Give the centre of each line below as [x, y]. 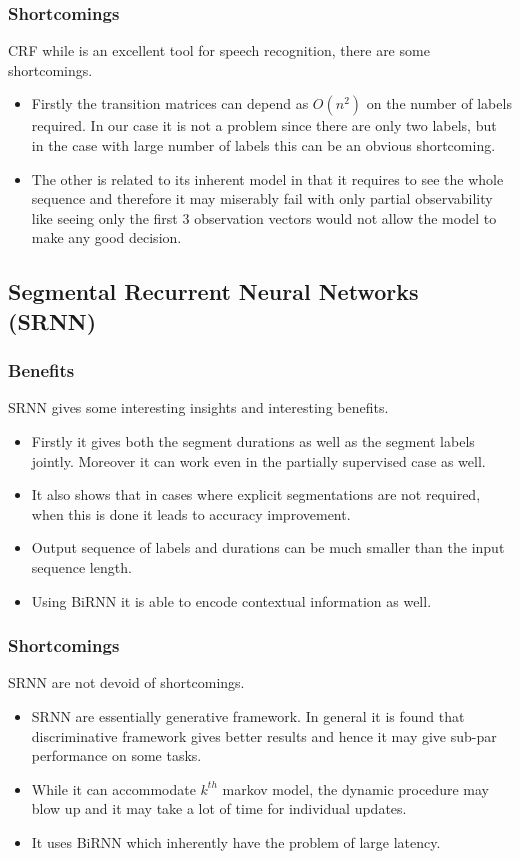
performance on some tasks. [116, 755]
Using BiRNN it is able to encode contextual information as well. [231, 600]
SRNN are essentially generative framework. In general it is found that [248, 715]
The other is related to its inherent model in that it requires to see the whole [267, 178]
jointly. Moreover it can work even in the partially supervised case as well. [258, 460]
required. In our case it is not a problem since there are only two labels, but [264, 125]
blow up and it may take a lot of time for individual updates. [219, 808]
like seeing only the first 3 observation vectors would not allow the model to [264, 217]
